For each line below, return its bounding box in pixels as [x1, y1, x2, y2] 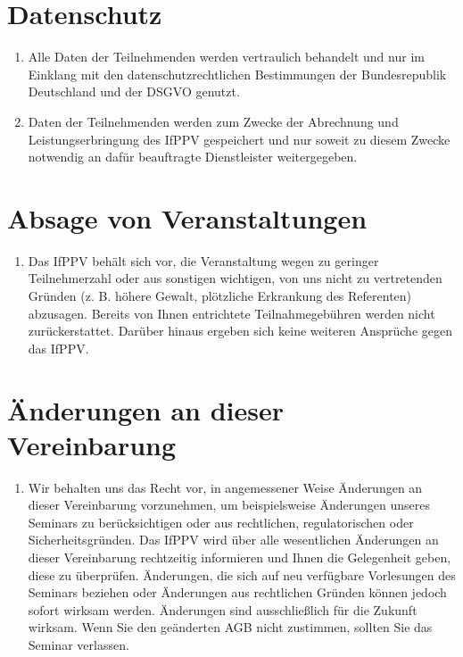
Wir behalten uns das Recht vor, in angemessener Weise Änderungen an [28, 478, 423, 496]
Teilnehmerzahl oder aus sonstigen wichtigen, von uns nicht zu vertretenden [28, 269, 442, 287]
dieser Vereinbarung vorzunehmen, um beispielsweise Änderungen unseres [28, 495, 431, 514]
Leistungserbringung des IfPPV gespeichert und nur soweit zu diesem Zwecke [28, 129, 451, 148]
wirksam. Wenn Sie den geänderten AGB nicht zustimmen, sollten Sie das [28, 618, 433, 636]
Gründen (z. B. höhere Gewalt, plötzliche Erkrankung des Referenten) [28, 287, 412, 304]
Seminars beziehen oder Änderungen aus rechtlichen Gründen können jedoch [28, 583, 447, 602]
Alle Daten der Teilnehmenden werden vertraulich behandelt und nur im [28, 47, 425, 66]
